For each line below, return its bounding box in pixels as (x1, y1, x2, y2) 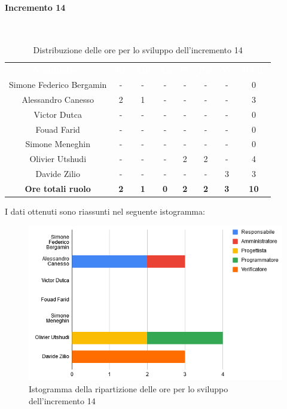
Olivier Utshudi (29, 152, 87, 165)
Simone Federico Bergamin (9, 78, 107, 91)
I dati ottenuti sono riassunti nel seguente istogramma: (5, 205, 205, 218)
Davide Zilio (35, 167, 80, 180)
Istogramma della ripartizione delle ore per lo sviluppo (29, 382, 228, 395)
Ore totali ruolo (25, 182, 91, 194)
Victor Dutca (33, 108, 82, 120)
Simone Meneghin (25, 138, 90, 150)
